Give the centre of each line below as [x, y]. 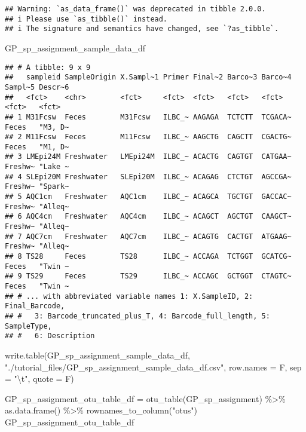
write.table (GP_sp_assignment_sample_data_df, [97, 355]
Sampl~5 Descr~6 [37, 87]
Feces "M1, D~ [37, 147]
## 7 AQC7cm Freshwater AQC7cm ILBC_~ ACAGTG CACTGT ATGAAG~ [148, 236]
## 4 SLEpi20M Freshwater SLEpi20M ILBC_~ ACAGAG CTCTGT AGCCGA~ [148, 177]
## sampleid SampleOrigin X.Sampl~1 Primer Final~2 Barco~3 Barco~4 [148, 77]
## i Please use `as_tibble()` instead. [86, 19]
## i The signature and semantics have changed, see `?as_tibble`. [142, 29]
